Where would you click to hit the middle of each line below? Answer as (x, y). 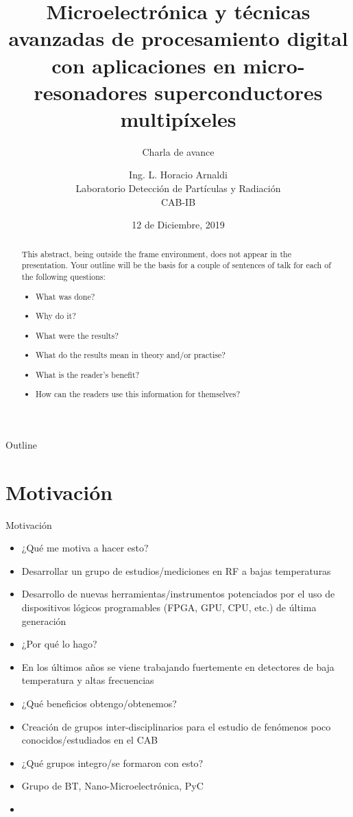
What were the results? (77, 335)
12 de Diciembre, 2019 (178, 225)
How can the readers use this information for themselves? (138, 394)
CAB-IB (178, 201)
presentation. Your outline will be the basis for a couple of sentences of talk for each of (176, 265)
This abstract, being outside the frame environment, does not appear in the (156, 253)
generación (44, 620)
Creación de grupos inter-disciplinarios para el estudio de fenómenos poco (176, 726)
